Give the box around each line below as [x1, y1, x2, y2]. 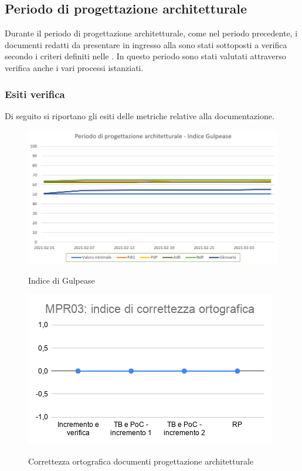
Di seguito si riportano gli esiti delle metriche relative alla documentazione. [5, 109, 274, 122]
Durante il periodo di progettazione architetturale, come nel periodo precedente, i [5, 27, 298, 39]
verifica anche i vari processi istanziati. [5, 61, 144, 73]
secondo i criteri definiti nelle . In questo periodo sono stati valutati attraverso [5, 50, 286, 62]
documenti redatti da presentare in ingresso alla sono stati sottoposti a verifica [5, 38, 287, 51]
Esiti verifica [5, 86, 65, 101]
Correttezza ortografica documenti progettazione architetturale [28, 455, 254, 467]
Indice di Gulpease [28, 274, 95, 286]
